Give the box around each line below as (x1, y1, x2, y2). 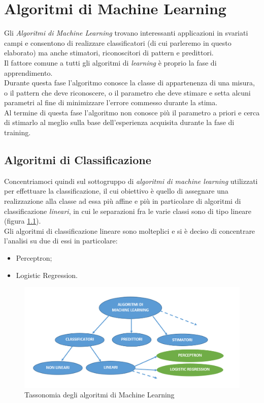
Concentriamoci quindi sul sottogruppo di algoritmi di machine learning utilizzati (4, 175, 258, 186)
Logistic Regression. (16, 269, 78, 280)
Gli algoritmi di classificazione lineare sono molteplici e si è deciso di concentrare (4, 225, 255, 236)
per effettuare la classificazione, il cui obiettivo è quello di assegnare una (4, 185, 228, 196)
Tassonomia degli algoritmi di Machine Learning (24, 389, 175, 400)
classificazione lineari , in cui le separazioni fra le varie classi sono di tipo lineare (4, 205, 252, 216)
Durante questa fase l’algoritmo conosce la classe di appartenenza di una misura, (4, 77, 255, 88)
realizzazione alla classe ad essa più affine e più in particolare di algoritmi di (4, 196, 241, 206)
